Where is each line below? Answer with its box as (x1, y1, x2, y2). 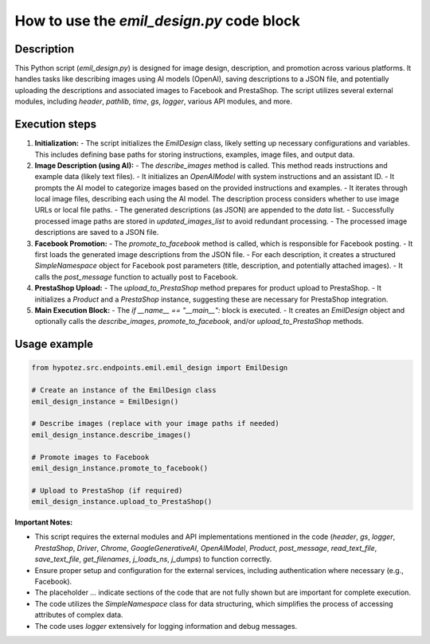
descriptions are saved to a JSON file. (34, 228, 159, 237)
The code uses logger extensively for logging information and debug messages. (34, 621, 298, 630)
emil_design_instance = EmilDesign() (31, 396, 179, 406)
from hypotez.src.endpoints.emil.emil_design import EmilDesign (31, 363, 288, 373)
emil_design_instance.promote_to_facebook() (31, 463, 209, 473)
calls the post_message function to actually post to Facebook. (34, 271, 239, 282)
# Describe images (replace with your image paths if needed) (31, 419, 279, 428)
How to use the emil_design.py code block (14, 12, 300, 29)
